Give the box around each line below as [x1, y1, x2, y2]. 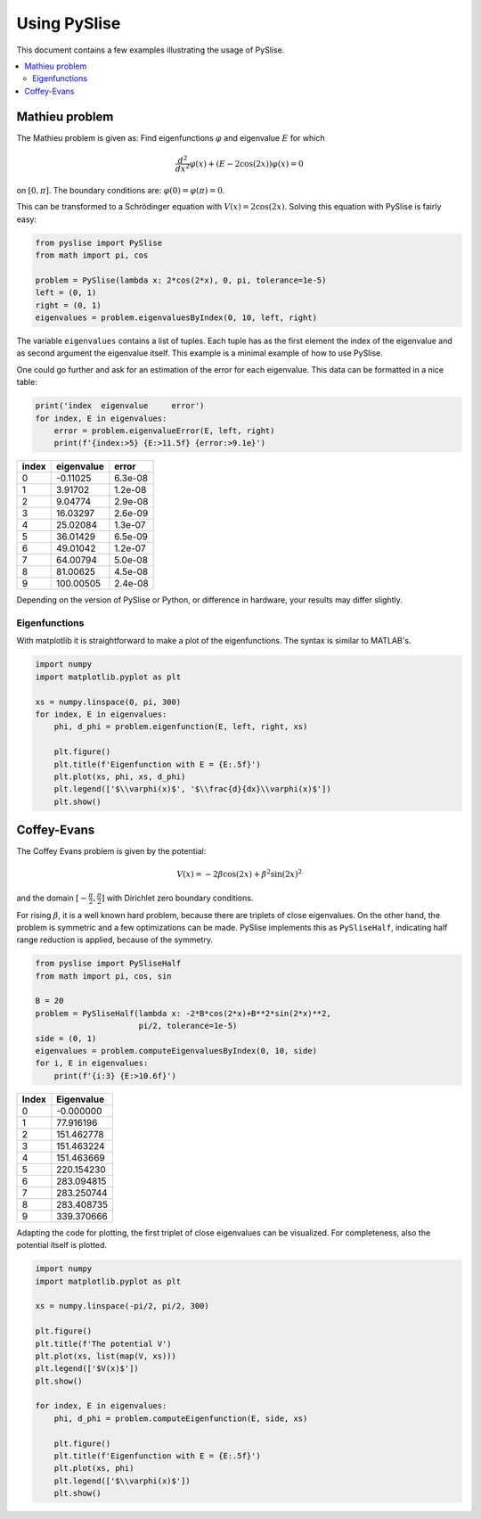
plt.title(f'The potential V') [35, 1338, 173, 1349]
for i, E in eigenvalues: [35, 1058, 149, 1069]
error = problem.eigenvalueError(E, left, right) [53, 425, 275, 436]
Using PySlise [16, 13, 121, 33]
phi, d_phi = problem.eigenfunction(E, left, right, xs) [53, 722, 308, 732]
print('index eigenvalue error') [35, 401, 205, 411]
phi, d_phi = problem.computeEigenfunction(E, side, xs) [53, 1413, 308, 1424]
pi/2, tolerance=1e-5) [138, 1021, 238, 1031]
